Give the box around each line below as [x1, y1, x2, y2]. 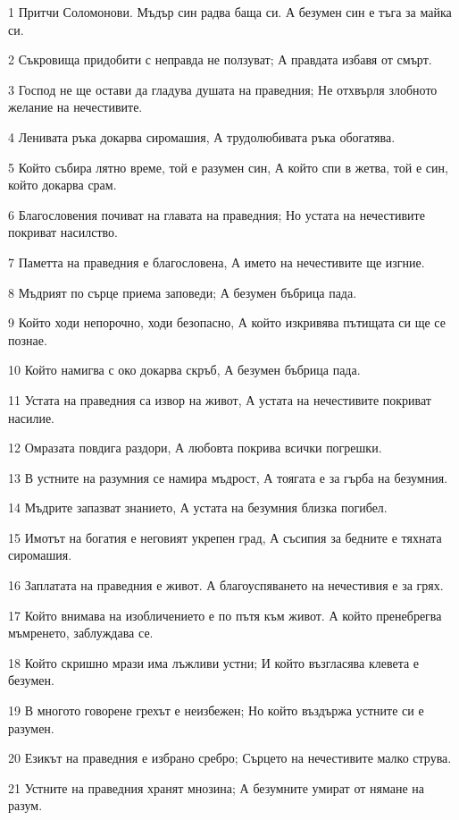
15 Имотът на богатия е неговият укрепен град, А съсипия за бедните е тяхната [8, 528, 442, 546]
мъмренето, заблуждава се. [8, 623, 154, 642]
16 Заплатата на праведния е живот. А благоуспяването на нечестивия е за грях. [8, 576, 444, 595]
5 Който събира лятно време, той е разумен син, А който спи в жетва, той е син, [8, 157, 448, 176]
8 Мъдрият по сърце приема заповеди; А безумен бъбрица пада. [8, 283, 357, 301]
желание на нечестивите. [8, 97, 143, 116]
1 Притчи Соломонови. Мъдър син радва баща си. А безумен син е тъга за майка [8, 3, 452, 21]
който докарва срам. [8, 175, 117, 194]
